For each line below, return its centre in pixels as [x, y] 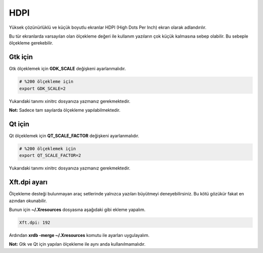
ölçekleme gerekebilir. [31, 43]
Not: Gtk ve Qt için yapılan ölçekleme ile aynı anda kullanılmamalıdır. [77, 244]
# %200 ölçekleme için [46, 82]
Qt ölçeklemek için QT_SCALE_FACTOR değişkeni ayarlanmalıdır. [74, 136]
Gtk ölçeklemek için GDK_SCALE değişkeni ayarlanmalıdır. [67, 69]
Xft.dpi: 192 [35, 222]
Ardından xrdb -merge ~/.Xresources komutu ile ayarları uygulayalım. [79, 235]
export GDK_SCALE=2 [42, 88]
